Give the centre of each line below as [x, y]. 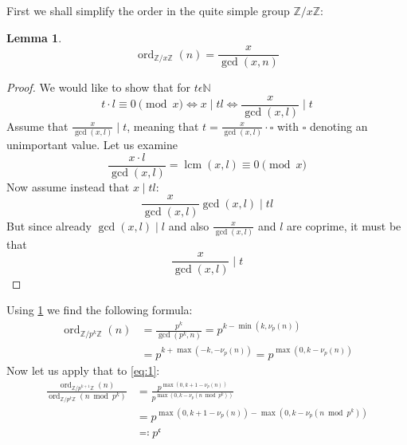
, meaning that [163, 126]
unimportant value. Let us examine [92, 145]
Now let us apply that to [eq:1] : [83, 370]
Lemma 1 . [34, 37]
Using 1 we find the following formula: [100, 310]
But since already [49, 225]
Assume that [37, 126]
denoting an [339, 126]
